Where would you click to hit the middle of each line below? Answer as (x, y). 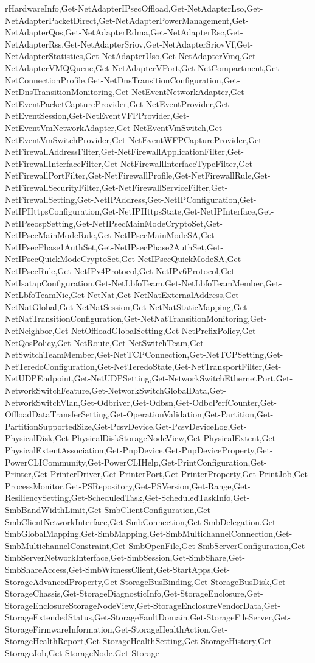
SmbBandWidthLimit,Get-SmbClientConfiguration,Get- (109, 509)
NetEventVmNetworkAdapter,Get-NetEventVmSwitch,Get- (115, 127)
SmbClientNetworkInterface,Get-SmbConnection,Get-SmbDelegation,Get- (142, 521)
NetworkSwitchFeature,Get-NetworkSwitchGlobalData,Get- (116, 390)
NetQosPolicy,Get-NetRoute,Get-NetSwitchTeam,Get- (106, 342)
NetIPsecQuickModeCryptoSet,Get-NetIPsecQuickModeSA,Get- (124, 259)
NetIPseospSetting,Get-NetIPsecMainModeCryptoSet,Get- (114, 223)
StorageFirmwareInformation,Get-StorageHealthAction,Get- (116, 629)
